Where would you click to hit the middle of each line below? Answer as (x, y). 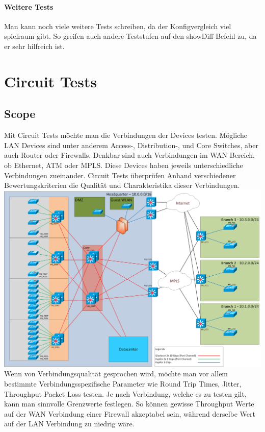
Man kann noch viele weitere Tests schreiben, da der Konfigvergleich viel (118, 26)
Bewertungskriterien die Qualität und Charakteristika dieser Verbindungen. (122, 185)
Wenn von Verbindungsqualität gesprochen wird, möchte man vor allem (116, 374)
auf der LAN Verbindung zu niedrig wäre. (69, 424)
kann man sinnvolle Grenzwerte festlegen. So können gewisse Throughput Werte (129, 404)
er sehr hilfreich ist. (34, 46)
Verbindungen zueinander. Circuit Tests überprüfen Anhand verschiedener (120, 175)
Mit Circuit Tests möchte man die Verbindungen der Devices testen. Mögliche (126, 135)
